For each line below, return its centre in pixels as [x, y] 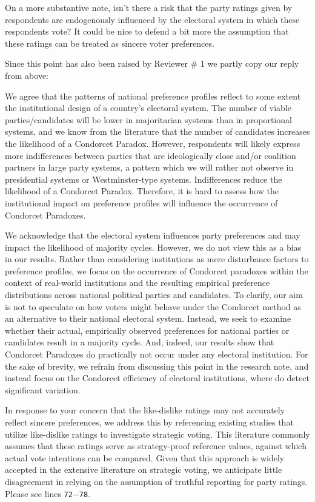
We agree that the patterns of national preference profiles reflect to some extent [153, 96]
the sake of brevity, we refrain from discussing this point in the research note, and [157, 366]
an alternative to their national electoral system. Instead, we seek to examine [148, 318]
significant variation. [43, 389]
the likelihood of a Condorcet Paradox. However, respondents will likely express [153, 143]
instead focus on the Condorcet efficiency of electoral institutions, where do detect [157, 378]
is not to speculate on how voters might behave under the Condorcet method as [153, 306]
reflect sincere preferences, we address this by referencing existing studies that [149, 422]
